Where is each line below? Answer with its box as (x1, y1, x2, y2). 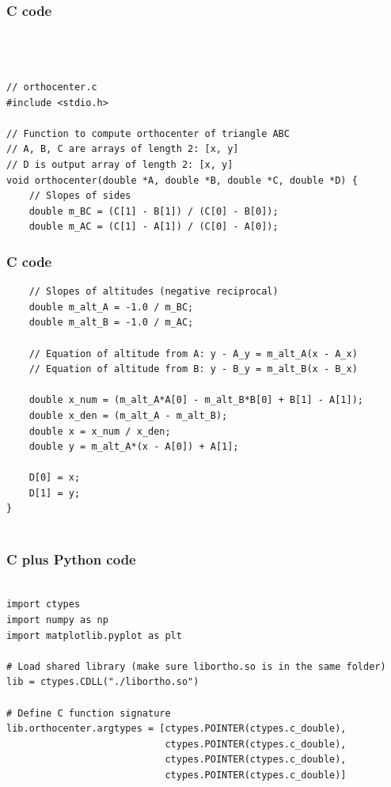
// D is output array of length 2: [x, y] (6, 158, 233, 170)
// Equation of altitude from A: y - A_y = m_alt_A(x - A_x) (28, 348, 358, 359)
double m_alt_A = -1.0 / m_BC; (28, 301, 194, 313)
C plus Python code (6, 549, 136, 568)
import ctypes (6, 599, 81, 610)
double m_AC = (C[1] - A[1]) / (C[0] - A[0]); (28, 221, 279, 233)
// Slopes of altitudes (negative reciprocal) (28, 286, 279, 298)
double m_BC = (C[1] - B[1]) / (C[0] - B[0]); (28, 205, 279, 217)
